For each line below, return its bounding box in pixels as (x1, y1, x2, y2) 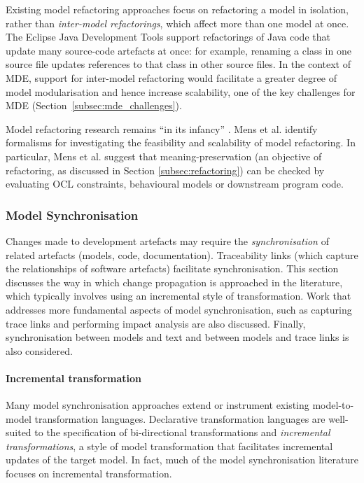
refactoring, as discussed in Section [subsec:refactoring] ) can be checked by (6, 162, 325, 177)
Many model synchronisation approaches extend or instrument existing (6, 398, 309, 412)
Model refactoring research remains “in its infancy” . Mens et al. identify (6, 121, 318, 136)
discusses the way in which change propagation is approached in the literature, (6, 274, 343, 289)
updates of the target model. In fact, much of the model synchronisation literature (6, 452, 359, 467)
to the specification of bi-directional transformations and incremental (34, 425, 330, 440)
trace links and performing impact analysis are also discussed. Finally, (6, 316, 306, 330)
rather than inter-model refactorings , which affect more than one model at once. (6, 15, 349, 30)
